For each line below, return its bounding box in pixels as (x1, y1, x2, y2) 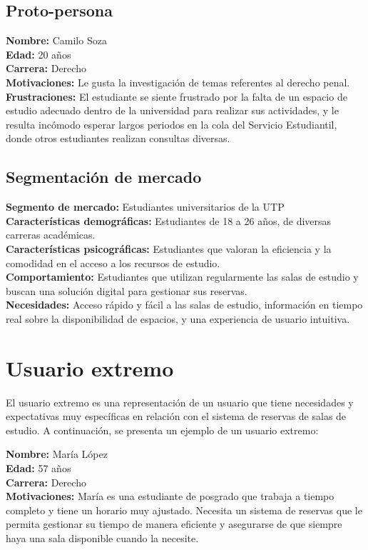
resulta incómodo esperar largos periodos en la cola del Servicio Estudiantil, (6, 116, 337, 131)
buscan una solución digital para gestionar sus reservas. (6, 283, 247, 298)
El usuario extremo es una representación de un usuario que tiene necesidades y (6, 394, 354, 409)
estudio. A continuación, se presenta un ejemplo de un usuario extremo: (6, 422, 319, 437)
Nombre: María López (6, 446, 108, 461)
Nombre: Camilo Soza (6, 33, 107, 48)
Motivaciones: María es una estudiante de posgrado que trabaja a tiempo (6, 489, 334, 504)
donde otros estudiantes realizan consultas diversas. (6, 131, 230, 146)
